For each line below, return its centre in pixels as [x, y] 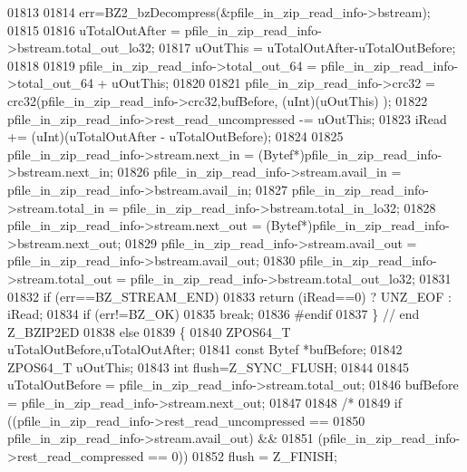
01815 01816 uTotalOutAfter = [94, 29]
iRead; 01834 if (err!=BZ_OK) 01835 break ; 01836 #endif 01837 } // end [214, 314]
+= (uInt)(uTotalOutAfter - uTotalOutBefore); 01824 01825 [175, 136]
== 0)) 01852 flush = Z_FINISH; [243, 455]
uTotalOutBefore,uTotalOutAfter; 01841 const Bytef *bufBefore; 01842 [205, 349]
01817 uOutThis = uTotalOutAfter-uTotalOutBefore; [307, 48]
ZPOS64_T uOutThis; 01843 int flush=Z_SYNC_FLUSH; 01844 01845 [208, 366]
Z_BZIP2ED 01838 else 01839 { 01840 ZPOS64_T [149, 331]
